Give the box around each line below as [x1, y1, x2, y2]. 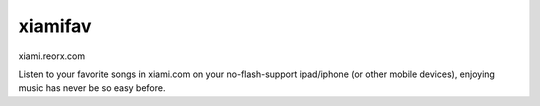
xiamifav [18, 15, 92, 37]
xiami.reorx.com [18, 50, 85, 62]
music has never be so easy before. [18, 82, 166, 94]
